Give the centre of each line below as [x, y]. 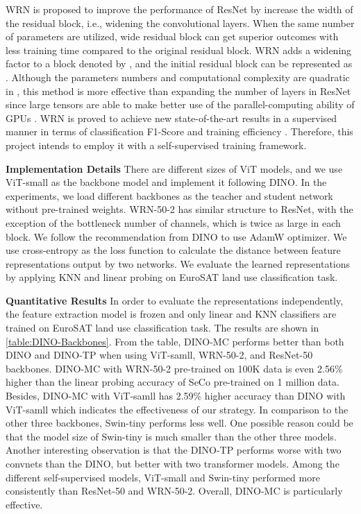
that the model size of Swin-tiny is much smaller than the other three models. [171, 436]
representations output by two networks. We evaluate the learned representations [178, 263]
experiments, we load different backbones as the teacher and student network [169, 195]
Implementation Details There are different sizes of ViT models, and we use [174, 168]
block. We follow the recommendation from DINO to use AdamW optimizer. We [176, 236]
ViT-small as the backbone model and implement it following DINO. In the [166, 182]
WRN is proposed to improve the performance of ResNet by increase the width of [179, 9]
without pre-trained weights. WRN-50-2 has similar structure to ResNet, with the [179, 209]
